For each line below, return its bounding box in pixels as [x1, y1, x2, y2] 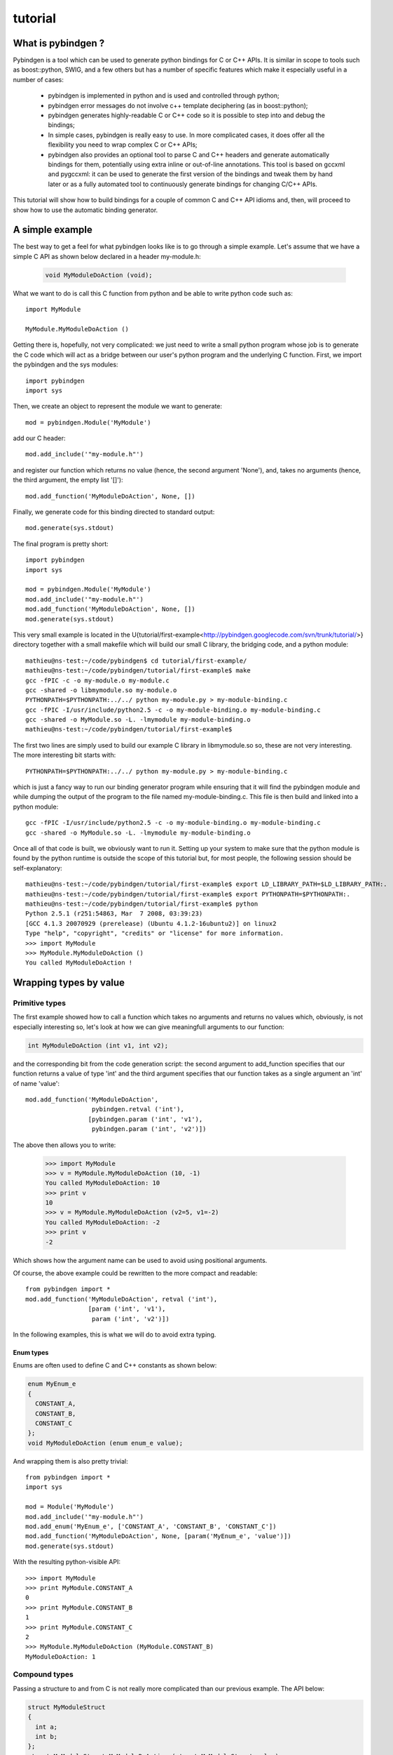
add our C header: [13, 434, 66, 442]
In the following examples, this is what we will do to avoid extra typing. [13, 1330, 216, 1339]
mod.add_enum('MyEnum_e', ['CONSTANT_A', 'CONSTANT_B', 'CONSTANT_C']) [25, 1523, 277, 1530]
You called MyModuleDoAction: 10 [45, 1179, 160, 1187]
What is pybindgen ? [13, 37, 105, 49]
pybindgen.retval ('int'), [91, 1106, 185, 1113]
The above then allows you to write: [13, 1141, 116, 1149]
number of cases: [13, 75, 64, 84]
